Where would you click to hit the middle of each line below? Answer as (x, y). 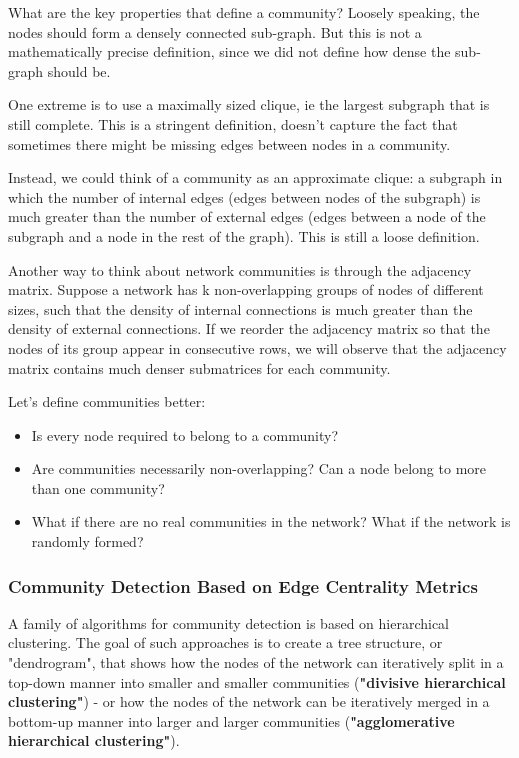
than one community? (98, 487)
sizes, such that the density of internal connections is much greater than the (240, 308)
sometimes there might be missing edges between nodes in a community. (229, 143)
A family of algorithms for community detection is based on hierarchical (228, 622)
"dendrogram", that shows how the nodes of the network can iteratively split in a (256, 662)
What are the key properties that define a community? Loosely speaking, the (244, 12)
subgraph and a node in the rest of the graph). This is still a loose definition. (244, 235)
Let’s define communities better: (107, 401)
